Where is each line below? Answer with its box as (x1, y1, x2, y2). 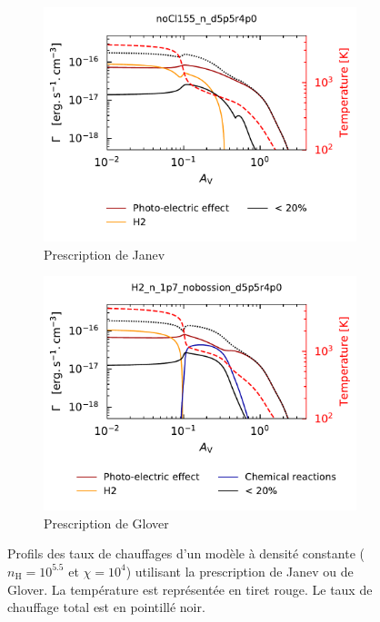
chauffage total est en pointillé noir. (7, 597, 205, 617)
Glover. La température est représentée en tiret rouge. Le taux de (7, 579, 373, 598)
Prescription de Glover (44, 513, 169, 532)
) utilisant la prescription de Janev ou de (125, 561, 354, 580)
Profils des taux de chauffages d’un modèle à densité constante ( (7, 544, 365, 563)
